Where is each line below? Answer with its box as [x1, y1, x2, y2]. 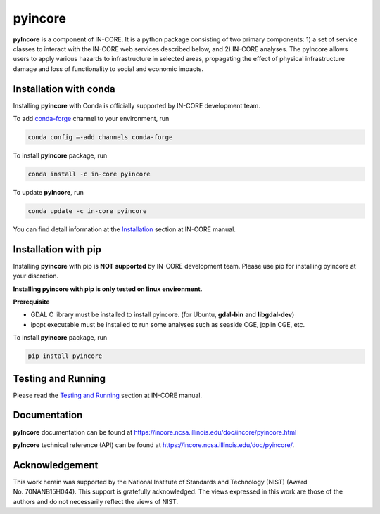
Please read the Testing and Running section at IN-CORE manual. [13, 391, 203, 399]
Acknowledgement [13, 459, 99, 471]
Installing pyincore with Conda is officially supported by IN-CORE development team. [13, 101, 260, 110]
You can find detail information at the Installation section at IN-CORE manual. [13, 225, 236, 233]
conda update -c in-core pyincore [27, 207, 147, 214]
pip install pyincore [27, 352, 103, 360]
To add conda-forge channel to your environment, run [13, 115, 170, 123]
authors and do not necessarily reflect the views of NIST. [13, 497, 179, 506]
